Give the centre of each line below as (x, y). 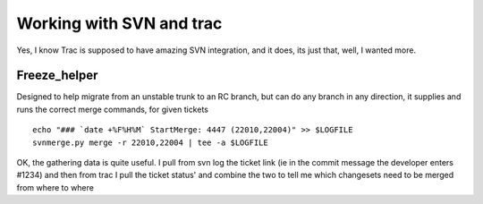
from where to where (55, 187)
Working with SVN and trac (119, 23)
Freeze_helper (57, 76)
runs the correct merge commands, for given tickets (113, 109)
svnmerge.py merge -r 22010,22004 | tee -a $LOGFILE (150, 142)
